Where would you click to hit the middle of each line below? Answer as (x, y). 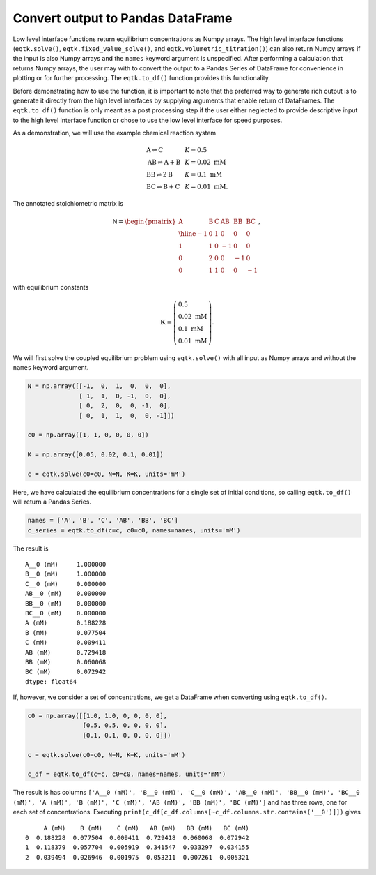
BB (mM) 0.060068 (66, 662)
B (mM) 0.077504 (66, 633)
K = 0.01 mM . (206, 187)
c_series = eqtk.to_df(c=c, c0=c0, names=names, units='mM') (134, 530)
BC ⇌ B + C (163, 187)
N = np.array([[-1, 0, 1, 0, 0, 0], (99, 386)
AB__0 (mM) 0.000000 (66, 594)
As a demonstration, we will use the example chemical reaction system (115, 133)
